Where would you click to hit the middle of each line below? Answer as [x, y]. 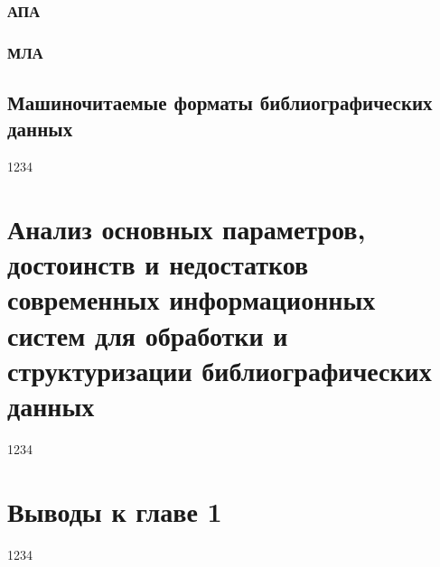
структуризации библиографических [220, 370]
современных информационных [192, 299]
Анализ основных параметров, [187, 229]
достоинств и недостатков [158, 264]
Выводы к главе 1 [115, 511]
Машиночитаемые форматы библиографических [220, 102]
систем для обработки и [148, 335]
